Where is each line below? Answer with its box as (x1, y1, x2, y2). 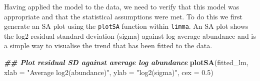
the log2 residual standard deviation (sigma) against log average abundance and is (4, 30, 256, 41)
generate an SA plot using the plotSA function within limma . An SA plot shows (4, 21, 248, 31)
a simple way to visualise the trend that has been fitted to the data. (4, 40, 212, 51)
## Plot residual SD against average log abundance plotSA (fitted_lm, (4, 57, 248, 68)
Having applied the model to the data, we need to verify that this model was (4, 1, 239, 11)
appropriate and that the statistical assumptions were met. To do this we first (4, 11, 243, 21)
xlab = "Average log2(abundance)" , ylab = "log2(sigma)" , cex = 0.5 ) (4, 67, 213, 77)
